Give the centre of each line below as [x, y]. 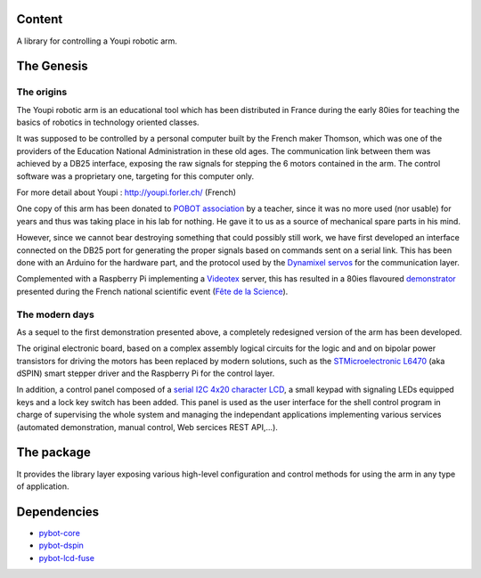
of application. [43, 486]
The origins [42, 92]
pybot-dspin [61, 545]
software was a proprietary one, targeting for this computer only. [135, 176]
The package [53, 453]
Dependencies [58, 512]
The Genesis [52, 66]
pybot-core [59, 533]
